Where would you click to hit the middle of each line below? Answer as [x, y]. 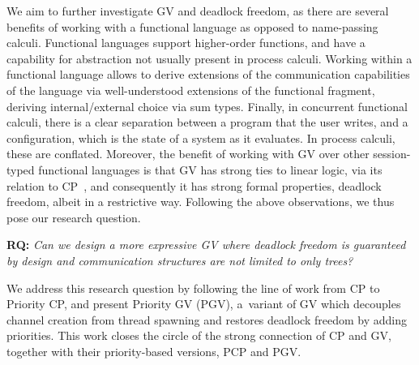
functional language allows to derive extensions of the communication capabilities [208, 74]
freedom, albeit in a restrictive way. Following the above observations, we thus [201, 202]
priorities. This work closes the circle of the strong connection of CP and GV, [199, 335]
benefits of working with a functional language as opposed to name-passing [192, 26]
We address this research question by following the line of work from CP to [193, 288]
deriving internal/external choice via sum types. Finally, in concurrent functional [207, 106]
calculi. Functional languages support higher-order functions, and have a [186, 43]
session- [392, 154]
